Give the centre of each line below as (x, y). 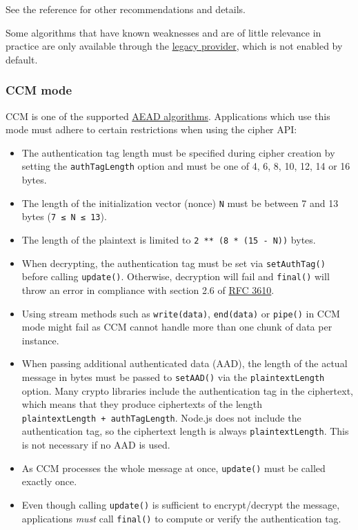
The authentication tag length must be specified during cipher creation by (178, 152)
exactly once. (49, 481)
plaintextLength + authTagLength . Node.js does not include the (161, 417)
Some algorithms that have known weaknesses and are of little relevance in (163, 32)
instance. (40, 340)
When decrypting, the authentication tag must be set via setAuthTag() (173, 263)
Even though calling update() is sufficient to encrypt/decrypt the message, (181, 504)
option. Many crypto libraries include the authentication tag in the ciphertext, (187, 390)
